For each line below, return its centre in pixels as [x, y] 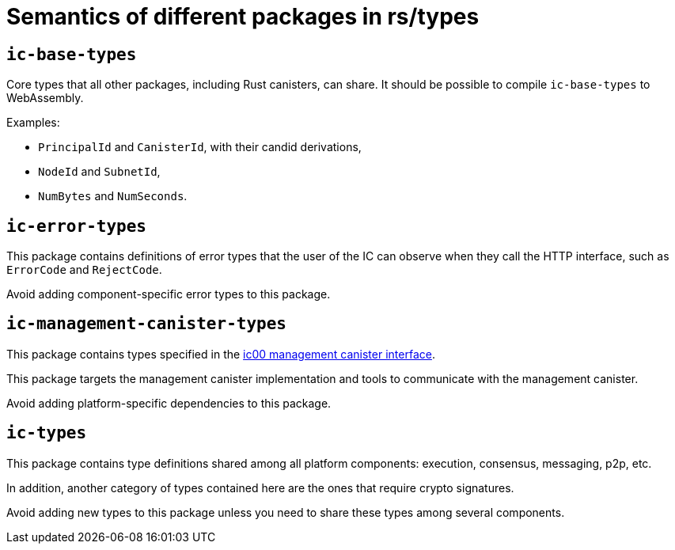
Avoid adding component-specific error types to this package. [169, 294]
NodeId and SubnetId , [99, 172]
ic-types [47, 433]
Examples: [33, 123]
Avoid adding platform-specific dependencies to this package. [169, 403]
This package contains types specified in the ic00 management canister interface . [221, 354]
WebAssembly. [45, 98]
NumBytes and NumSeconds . [113, 196]
